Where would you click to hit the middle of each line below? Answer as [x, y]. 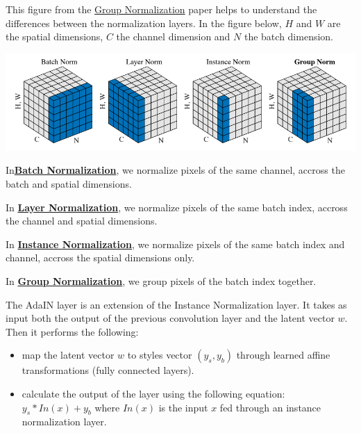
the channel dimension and [173, 36]
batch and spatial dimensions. [69, 183]
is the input [183, 407]
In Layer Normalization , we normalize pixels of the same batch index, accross [177, 207]
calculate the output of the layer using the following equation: [153, 393]
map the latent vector [68, 355]
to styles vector [160, 355]
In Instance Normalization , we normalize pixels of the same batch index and [175, 244]
